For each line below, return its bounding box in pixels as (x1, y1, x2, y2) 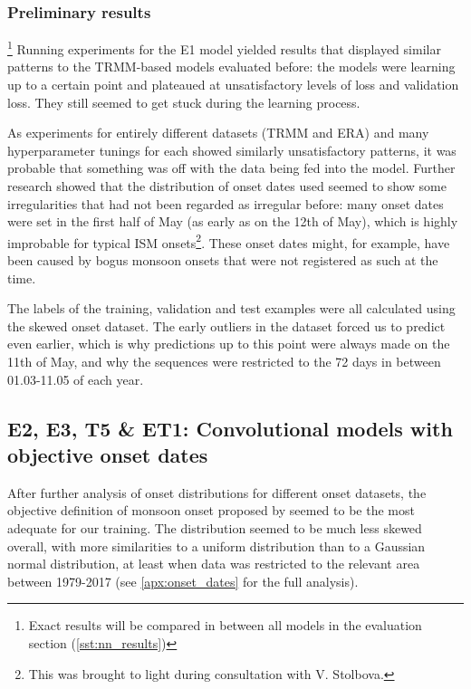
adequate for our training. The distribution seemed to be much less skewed (7, 519, 422, 537)
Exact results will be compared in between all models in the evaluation (28, 616, 422, 635)
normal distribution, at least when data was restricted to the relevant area (7, 554, 420, 573)
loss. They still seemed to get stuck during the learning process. (7, 92, 360, 111)
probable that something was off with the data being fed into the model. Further (7, 158, 456, 177)
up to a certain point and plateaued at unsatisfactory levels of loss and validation (7, 75, 459, 94)
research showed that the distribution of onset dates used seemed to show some (7, 177, 447, 196)
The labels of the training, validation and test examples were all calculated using (7, 299, 456, 318)
